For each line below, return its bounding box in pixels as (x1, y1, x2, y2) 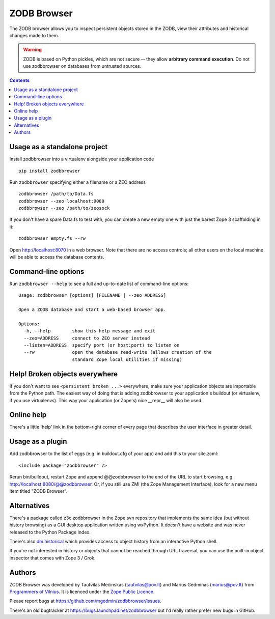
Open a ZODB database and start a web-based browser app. (18, 307, 167, 313)
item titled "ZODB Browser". (9, 488, 68, 494)
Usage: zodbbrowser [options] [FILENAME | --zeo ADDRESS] (18, 293, 167, 298)
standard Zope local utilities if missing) (72, 356, 183, 362)
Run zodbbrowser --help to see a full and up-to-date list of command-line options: (9, 280, 189, 287)
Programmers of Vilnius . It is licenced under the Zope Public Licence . (9, 588, 155, 595)
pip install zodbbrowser (18, 168, 80, 174)
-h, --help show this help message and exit (23, 328, 155, 334)
